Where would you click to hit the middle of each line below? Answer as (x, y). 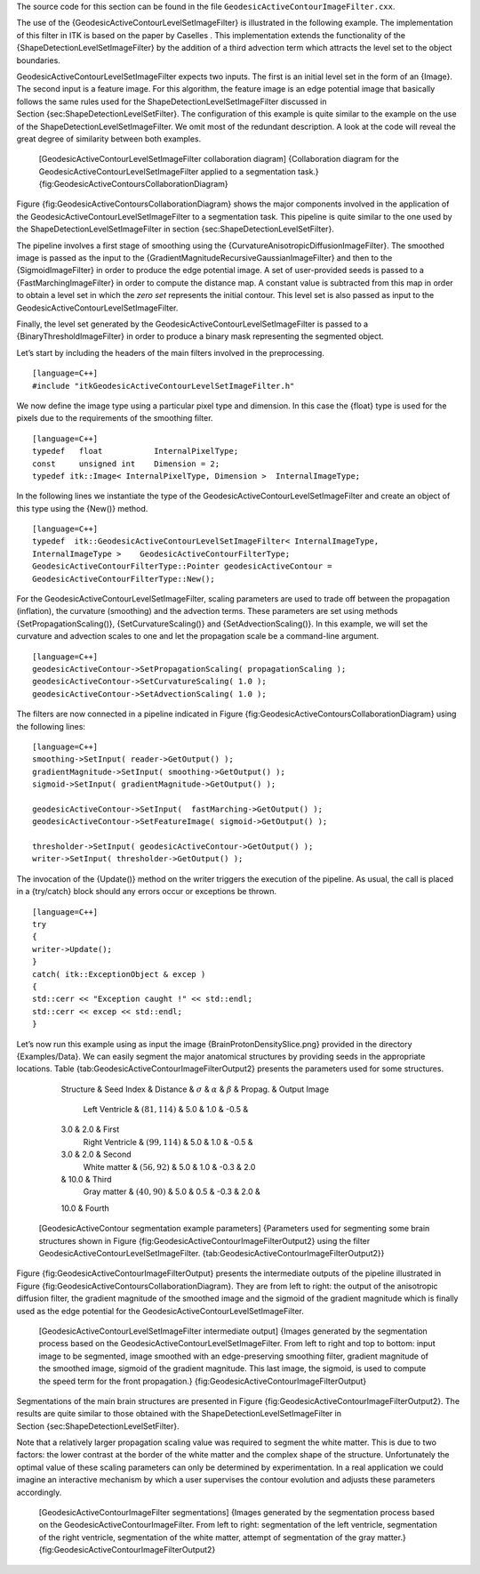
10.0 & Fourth (85, 1208)
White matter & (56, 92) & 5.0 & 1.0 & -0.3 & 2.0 (169, 1166)
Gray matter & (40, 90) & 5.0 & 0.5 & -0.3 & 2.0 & (172, 1191)
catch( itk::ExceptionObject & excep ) (119, 974)
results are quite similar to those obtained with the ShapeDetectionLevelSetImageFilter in (179, 1414)
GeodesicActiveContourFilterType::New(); (124, 579)
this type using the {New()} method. (82, 508)
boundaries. (39, 60)
